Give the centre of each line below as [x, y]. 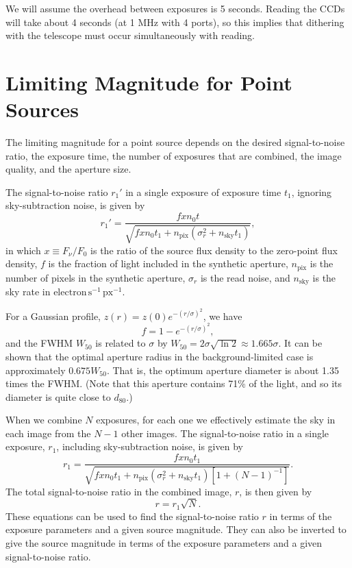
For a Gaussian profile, [53, 316]
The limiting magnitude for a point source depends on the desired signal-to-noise [175, 142]
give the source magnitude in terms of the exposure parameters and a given [164, 542]
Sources [42, 109]
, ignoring [312, 192]
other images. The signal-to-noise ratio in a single [225, 433]
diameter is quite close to [58, 396]
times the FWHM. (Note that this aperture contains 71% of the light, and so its [174, 383]
